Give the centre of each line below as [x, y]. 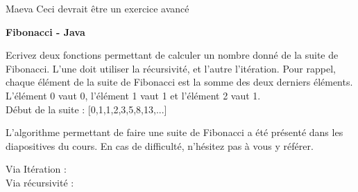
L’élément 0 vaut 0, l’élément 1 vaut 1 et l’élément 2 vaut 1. [133, 95]
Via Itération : [36, 169]
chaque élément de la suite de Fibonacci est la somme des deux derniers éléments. [179, 82]
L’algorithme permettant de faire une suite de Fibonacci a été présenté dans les [174, 132]
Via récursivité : [40, 182]
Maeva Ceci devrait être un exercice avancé [97, 8]
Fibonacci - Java [45, 31]
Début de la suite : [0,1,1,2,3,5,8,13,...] [86, 109]
